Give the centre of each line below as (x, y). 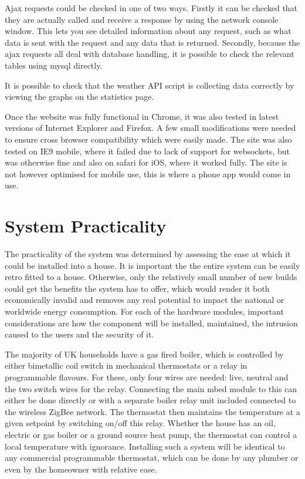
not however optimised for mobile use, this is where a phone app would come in (148, 173)
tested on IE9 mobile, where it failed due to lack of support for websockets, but (147, 151)
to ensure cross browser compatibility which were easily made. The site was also (148, 139)
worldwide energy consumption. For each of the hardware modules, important (144, 311)
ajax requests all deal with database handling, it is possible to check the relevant (150, 54)
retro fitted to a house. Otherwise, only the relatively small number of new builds (151, 277)
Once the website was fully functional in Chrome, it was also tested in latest (142, 116)
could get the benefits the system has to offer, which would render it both (137, 288)
